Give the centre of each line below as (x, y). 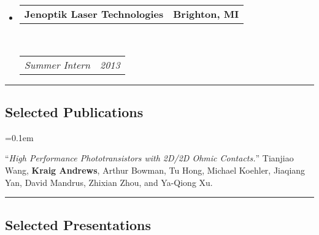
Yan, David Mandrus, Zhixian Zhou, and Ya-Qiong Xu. (109, 182)
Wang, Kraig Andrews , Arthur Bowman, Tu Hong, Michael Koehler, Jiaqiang (155, 170)
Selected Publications (74, 111)
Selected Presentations (78, 224)
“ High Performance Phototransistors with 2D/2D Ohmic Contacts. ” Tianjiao (149, 158)
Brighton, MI (206, 14)
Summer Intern (57, 64)
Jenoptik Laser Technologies (94, 14)
